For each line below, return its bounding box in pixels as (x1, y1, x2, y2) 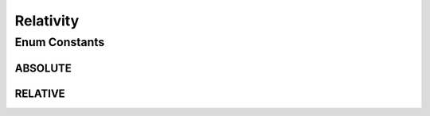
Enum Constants (14, 35, 105, 49)
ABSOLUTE (14, 61, 72, 75)
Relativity (14, 12, 80, 29)
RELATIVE (14, 87, 65, 100)
